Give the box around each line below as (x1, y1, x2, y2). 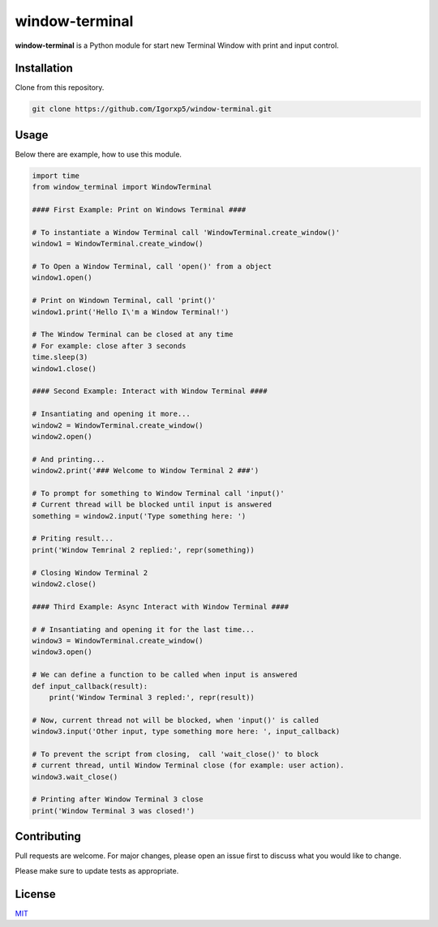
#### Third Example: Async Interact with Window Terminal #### (32, 602, 290, 611)
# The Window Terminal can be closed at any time (32, 330, 234, 340)
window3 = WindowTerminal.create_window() (32, 636, 204, 645)
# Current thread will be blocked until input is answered (32, 500, 272, 510)
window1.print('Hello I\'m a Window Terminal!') (32, 307, 230, 316)
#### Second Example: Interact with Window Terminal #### (32, 387, 268, 396)
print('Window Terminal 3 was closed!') (32, 806, 195, 815)
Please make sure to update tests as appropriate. (15, 865, 179, 875)
